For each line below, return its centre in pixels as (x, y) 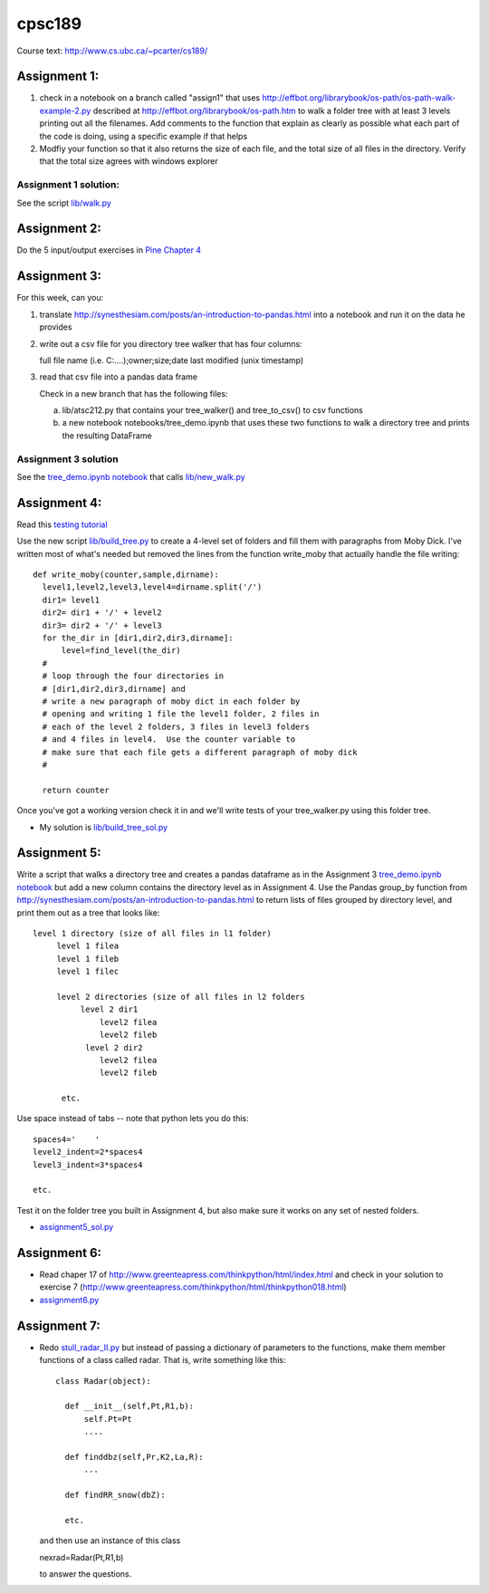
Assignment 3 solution (67, 459)
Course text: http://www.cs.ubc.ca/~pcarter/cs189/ (112, 51)
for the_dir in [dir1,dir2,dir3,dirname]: (138, 638)
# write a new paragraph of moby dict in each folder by (171, 701)
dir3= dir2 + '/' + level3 (102, 625)
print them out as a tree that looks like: (88, 912)
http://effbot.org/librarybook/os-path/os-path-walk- (359, 98)
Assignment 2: (59, 229)
